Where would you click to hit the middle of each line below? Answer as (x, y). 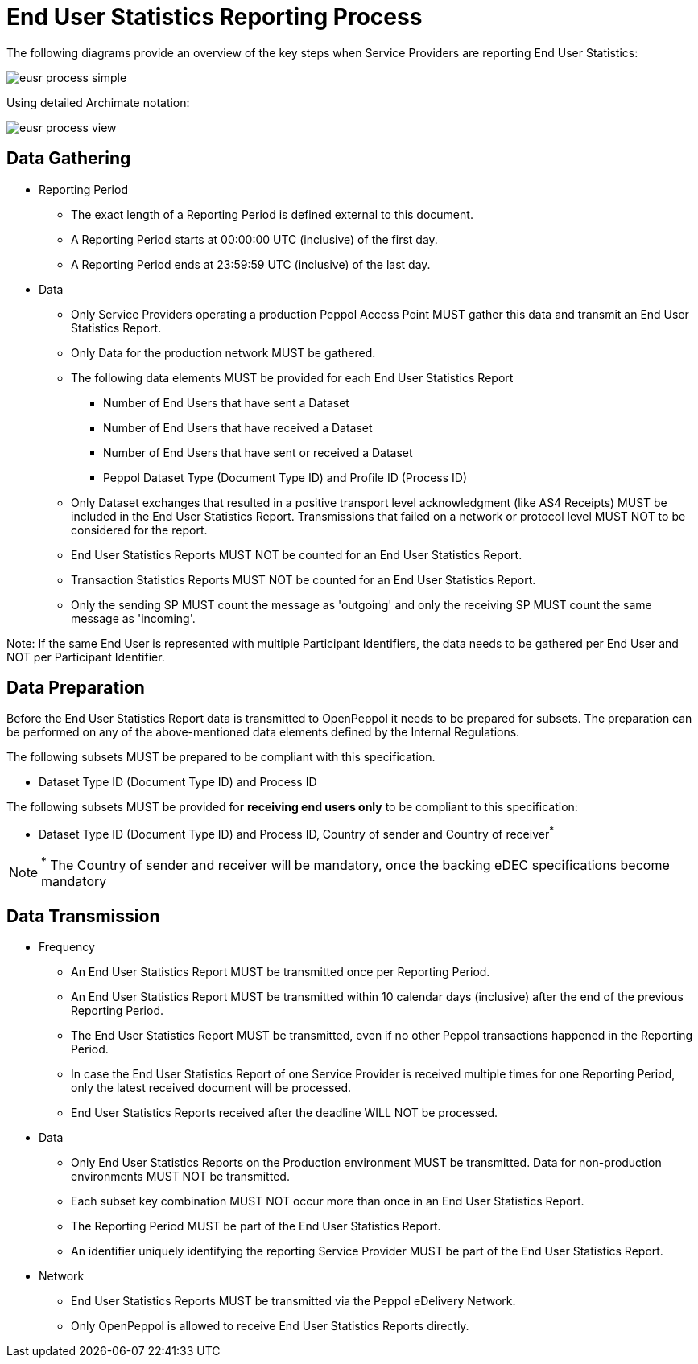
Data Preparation (76, 688)
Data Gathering (69, 159)
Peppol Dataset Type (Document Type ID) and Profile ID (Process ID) (285, 477)
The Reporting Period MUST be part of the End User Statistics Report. (256, 1226)
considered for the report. (139, 530)
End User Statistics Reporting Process (215, 17)
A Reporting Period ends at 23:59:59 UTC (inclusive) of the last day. (251, 264)
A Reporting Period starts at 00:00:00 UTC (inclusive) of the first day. (254, 239)
